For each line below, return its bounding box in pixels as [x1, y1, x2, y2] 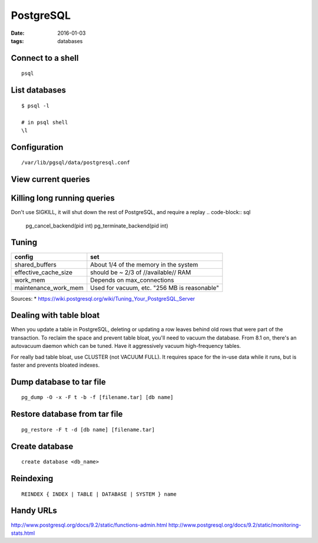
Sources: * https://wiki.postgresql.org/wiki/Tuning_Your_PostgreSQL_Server [11, 295, 196, 302]
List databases [11, 85, 67, 96]
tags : [11, 37, 24, 44]
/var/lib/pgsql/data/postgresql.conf [21, 159, 131, 166]
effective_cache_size [14, 268, 73, 277]
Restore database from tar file [11, 409, 123, 419]
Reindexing [11, 473, 54, 483]
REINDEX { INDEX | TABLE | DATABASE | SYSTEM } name [21, 491, 177, 498]
